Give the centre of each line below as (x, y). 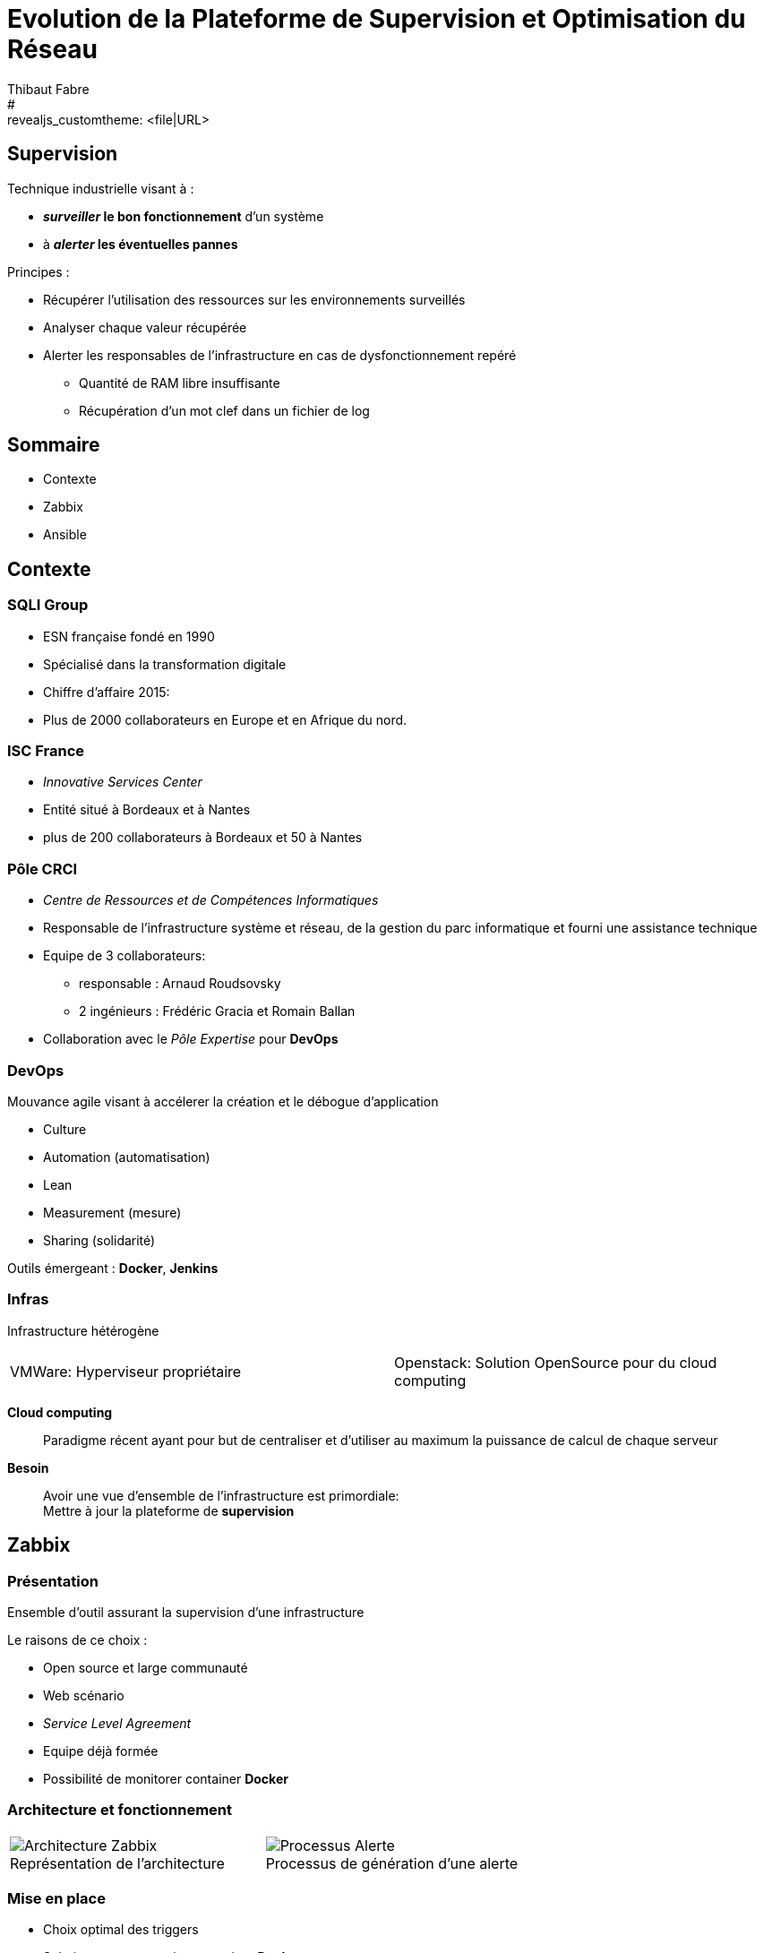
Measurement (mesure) (112, 1212)
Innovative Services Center (123, 782)
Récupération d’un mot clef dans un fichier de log (224, 410)
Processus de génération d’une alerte (392, 1863)
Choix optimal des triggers (121, 1930)
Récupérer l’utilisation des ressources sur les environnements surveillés (254, 299)
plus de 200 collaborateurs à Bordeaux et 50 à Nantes (203, 838)
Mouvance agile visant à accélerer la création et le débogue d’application (223, 1101)
